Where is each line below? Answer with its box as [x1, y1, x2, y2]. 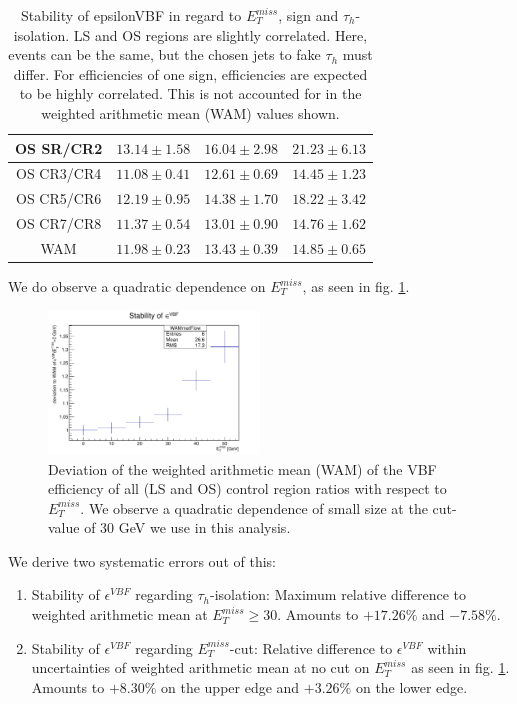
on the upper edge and [161, 676, 300, 697]
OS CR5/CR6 [16, 188, 102, 209]
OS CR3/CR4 [16, 163, 102, 184]
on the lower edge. [355, 676, 468, 697]
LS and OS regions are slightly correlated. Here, [73, 24, 368, 45]
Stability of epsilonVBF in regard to [20, 5, 242, 25]
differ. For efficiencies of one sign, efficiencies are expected [13, 63, 368, 84]
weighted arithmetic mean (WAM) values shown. [41, 102, 340, 123]
